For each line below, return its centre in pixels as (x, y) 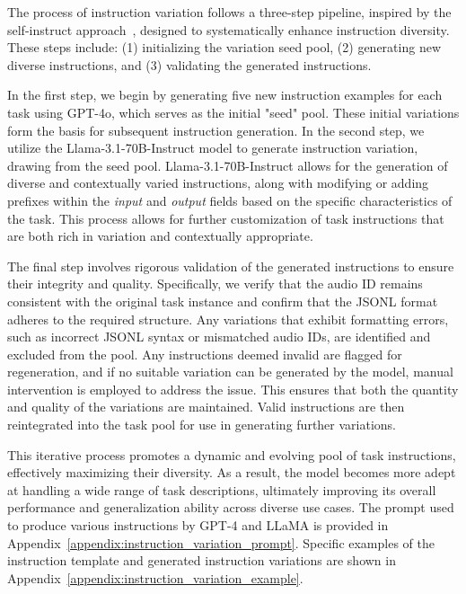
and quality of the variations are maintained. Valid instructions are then (206, 407)
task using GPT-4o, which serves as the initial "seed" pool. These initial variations (233, 112)
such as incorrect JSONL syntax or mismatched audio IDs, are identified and (219, 337)
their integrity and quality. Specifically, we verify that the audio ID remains (215, 284)
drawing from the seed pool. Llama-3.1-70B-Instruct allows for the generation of (228, 165)
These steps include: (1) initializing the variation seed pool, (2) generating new (224, 47)
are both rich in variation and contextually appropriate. (160, 236)
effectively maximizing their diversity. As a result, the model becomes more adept (232, 472)
